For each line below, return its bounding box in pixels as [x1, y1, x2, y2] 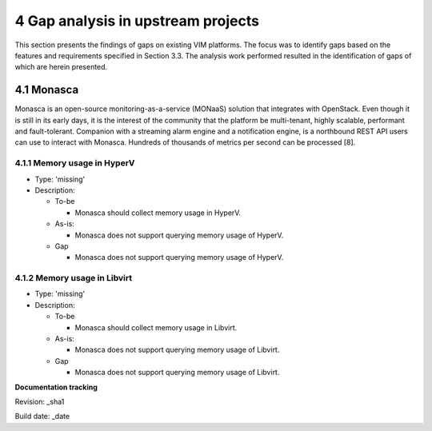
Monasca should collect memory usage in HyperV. [74, 208, 242, 217]
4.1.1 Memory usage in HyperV [14, 158, 135, 169]
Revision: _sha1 [14, 397, 65, 406]
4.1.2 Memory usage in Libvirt [14, 273, 132, 284]
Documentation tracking [14, 382, 98, 392]
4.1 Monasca [14, 83, 79, 97]
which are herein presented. [14, 62, 108, 72]
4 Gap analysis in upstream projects [14, 12, 260, 30]
